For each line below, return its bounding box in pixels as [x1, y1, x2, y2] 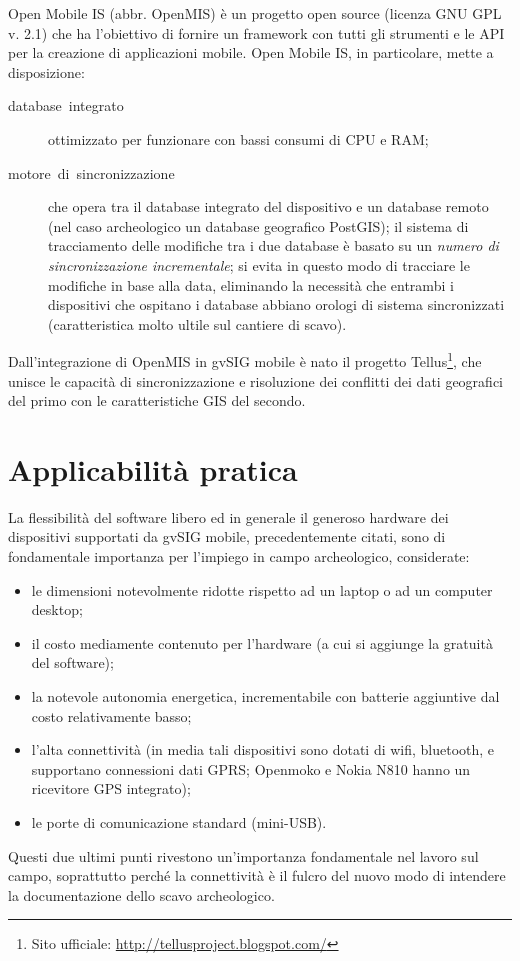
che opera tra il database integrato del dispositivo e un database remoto [48, 196, 489, 217]
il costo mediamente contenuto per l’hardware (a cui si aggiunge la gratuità [31, 632, 493, 653]
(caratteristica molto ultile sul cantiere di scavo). [48, 313, 347, 334]
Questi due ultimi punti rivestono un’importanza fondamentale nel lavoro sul [8, 845, 479, 866]
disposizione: [8, 61, 85, 82]
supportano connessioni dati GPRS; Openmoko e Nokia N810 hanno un [31, 758, 471, 779]
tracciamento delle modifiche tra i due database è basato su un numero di [48, 235, 499, 256]
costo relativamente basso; [31, 705, 192, 726]
